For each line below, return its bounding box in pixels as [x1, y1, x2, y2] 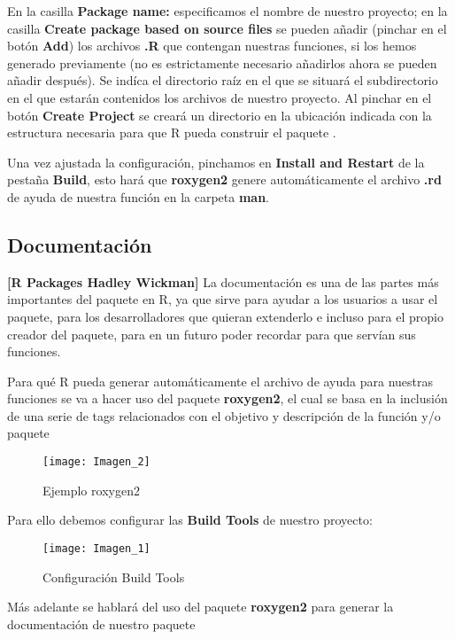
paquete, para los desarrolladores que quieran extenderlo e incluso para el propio [7, 307, 443, 325]
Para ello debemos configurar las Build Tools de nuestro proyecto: [7, 510, 373, 529]
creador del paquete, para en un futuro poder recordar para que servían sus [7, 324, 416, 343]
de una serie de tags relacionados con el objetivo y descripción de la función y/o [7, 406, 441, 425]
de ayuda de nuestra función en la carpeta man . [7, 187, 269, 206]
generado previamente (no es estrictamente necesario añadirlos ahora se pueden [7, 53, 437, 72]
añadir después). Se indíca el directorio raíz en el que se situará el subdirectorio [7, 71, 438, 90]
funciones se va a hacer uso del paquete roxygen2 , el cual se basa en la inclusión [7, 389, 448, 408]
